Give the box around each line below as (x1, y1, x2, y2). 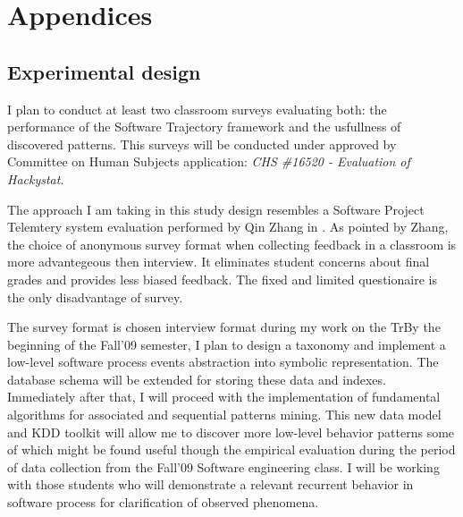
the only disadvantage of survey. (7, 287, 183, 306)
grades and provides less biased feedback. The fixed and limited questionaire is (7, 269, 437, 288)
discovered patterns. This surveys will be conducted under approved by (7, 134, 397, 153)
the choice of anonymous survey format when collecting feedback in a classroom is (7, 234, 457, 253)
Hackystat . (7, 169, 64, 188)
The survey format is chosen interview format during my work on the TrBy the (7, 318, 441, 336)
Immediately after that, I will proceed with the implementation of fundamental (7, 387, 441, 406)
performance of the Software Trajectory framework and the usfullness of (7, 117, 401, 136)
